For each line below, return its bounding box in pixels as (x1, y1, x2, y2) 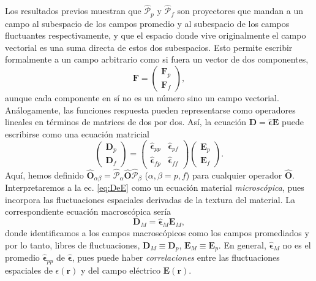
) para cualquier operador (186, 168, 282, 181)
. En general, (218, 238, 266, 251)
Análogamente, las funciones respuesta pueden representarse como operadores (5, 103, 296, 116)
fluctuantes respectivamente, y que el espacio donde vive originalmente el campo (5, 29, 306, 42)
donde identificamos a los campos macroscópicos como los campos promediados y (5, 226, 309, 239)
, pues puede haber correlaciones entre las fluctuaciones (72, 251, 280, 264)
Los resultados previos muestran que (5, 4, 141, 17)
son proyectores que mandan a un (177, 4, 304, 17)
